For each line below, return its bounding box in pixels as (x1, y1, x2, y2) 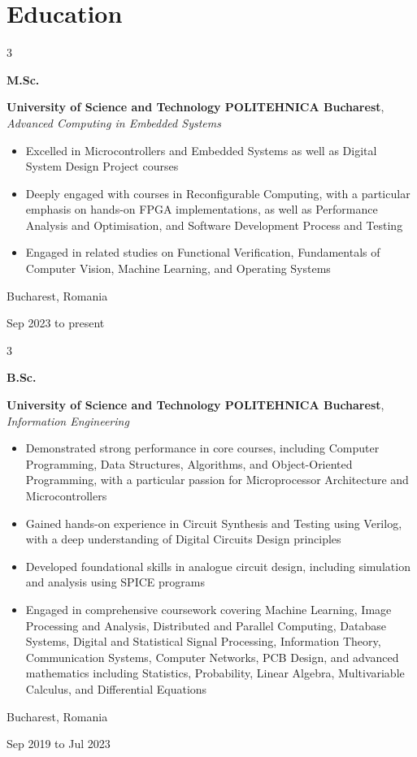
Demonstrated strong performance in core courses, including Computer (25, 439, 380, 456)
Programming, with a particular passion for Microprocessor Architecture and (25, 471, 409, 488)
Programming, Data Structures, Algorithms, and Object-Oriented (25, 455, 353, 472)
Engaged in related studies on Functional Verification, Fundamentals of (25, 244, 380, 261)
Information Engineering (7, 412, 129, 429)
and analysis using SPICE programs (25, 573, 205, 590)
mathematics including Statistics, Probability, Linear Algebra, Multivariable (25, 664, 405, 681)
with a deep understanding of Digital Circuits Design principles (25, 530, 341, 547)
